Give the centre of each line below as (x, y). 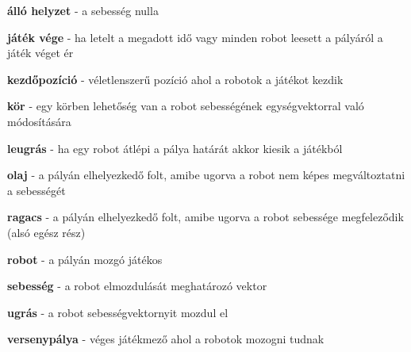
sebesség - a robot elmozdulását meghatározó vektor (137, 286)
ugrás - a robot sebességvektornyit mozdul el (118, 312)
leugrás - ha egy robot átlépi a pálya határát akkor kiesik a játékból (175, 148)
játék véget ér (40, 53)
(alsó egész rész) (46, 232)
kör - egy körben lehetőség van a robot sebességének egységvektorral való (186, 106)
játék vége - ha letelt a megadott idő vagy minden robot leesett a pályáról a (195, 37)
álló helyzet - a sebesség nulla (83, 10)
